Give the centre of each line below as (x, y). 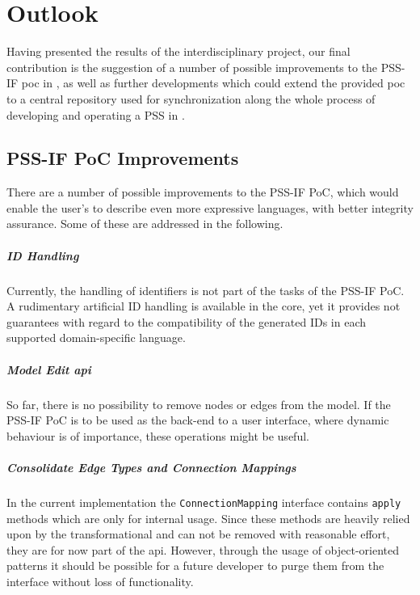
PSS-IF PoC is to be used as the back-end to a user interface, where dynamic (198, 420)
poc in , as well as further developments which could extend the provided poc (213, 83)
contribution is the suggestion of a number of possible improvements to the (192, 67)
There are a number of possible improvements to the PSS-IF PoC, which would (203, 192)
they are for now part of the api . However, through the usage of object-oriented (203, 549)
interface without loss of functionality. (100, 581)
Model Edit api (49, 369)
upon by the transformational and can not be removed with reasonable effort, (198, 534)
